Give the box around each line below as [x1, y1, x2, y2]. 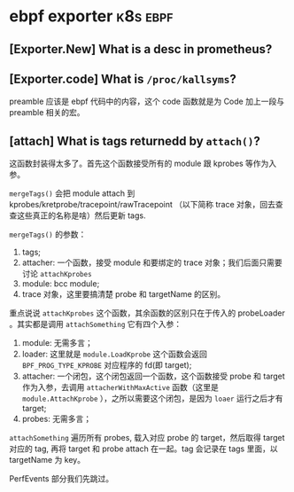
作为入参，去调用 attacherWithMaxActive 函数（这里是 [21, 382, 220, 393]
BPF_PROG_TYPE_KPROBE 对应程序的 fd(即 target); [21, 360, 192, 371]
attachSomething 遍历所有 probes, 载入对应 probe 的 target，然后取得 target [9, 433, 285, 443]
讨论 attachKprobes [21, 269, 92, 279]
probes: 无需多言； [21, 414, 91, 425]
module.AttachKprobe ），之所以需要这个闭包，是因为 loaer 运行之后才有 [21, 393, 283, 404]
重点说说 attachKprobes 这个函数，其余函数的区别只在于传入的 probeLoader [9, 308, 285, 318]
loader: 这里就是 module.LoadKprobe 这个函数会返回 [21, 348, 208, 360]
